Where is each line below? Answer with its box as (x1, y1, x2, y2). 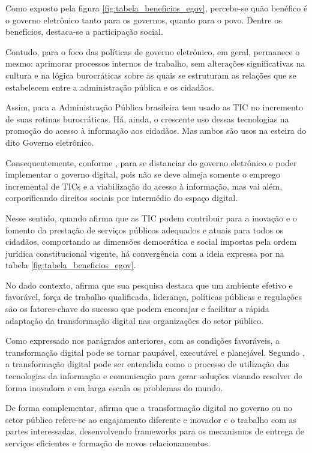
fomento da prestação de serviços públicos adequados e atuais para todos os (5, 223, 284, 236)
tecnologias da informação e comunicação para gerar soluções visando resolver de (5, 370, 302, 382)
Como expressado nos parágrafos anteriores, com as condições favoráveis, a (5, 334, 280, 347)
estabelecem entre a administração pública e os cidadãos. (5, 80, 215, 93)
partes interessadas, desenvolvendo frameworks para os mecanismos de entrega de (5, 425, 304, 437)
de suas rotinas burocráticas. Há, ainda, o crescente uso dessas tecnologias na (5, 112, 289, 125)
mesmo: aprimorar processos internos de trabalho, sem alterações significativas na (5, 57, 305, 70)
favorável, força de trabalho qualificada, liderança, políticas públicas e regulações (5, 290, 302, 303)
